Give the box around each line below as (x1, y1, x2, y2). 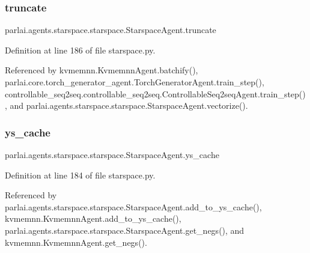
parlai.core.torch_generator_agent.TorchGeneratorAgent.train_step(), (5, 76, 264, 88)
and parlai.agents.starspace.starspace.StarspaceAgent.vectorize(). (10, 99, 248, 112)
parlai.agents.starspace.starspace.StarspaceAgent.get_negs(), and (5, 224, 245, 236)
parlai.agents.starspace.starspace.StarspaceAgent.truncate (5, 23, 216, 36)
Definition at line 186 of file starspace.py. (5, 43, 156, 56)
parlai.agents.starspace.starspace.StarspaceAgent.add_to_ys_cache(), (5, 200, 262, 213)
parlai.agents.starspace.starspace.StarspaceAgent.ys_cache (5, 148, 219, 160)
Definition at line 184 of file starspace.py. (5, 168, 156, 181)
